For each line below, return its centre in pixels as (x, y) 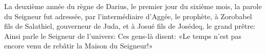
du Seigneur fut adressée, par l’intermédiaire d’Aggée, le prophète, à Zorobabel (128, 16)
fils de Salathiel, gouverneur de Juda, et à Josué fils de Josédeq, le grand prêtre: (130, 26)
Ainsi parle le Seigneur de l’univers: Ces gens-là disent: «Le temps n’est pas (123, 36)
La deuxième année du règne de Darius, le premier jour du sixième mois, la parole (133, 6)
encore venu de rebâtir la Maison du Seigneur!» (79, 46)
